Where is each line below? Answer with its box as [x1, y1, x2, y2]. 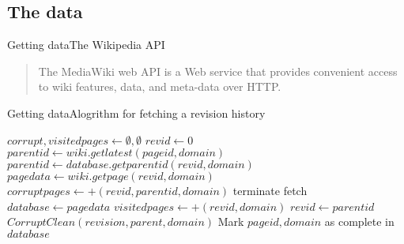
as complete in [324, 213, 395, 230]
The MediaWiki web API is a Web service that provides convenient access [38, 62, 398, 79]
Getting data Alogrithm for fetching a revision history [7, 104, 266, 121]
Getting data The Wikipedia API [7, 36, 165, 53]
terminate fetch [232, 182, 308, 199]
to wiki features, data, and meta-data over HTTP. [38, 78, 281, 95]
